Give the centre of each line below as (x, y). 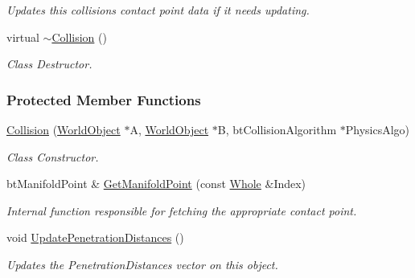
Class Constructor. (53, 156)
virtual (23, 37)
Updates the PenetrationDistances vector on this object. (142, 264)
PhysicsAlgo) (378, 129)
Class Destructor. (49, 64)
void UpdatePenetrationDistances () (95, 237)
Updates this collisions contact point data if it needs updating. (158, 10)
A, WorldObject (169, 129)
